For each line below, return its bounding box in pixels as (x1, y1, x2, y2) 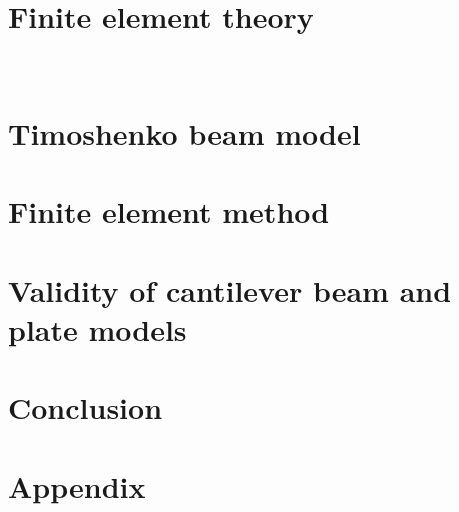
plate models (8, 308, 187, 349)
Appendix (8, 465, 146, 506)
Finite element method (8, 191, 330, 232)
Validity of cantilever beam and (8, 269, 452, 310)
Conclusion (8, 387, 163, 428)
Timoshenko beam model (8, 112, 361, 153)
